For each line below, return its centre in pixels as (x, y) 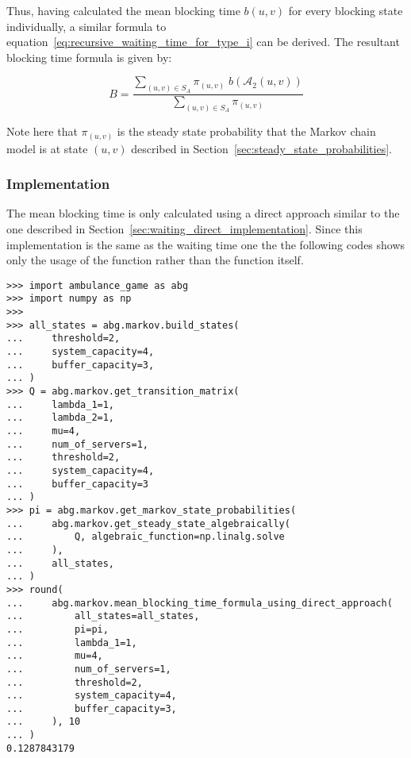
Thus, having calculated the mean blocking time (123, 10)
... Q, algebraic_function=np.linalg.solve (146, 537)
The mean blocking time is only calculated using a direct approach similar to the (203, 213)
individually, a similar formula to (86, 26)
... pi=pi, (58, 629)
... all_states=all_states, (103, 616)
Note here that (42, 131)
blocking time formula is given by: (89, 57)
